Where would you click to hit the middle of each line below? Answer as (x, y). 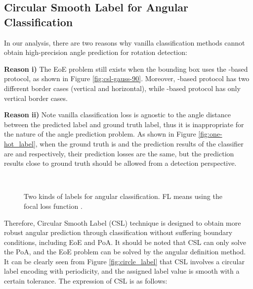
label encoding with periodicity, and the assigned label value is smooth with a (122, 271)
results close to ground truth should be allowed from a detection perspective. (120, 163)
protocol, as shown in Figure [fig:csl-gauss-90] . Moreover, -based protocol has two (127, 78)
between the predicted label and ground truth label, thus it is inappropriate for (124, 124)
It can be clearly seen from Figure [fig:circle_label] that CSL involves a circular (124, 261)
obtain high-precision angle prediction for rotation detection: (96, 52)
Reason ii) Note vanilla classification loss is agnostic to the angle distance (118, 115)
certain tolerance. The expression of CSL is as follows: (86, 281)
